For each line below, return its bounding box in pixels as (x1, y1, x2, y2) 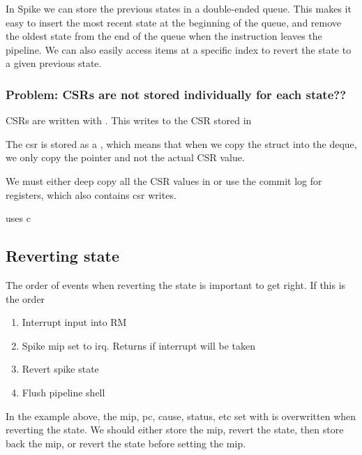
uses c (6, 211, 31, 225)
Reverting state (6, 245, 120, 267)
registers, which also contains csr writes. (6, 187, 176, 202)
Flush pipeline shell (22, 385, 105, 399)
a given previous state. (6, 56, 102, 70)
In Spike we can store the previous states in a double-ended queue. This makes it (6, 1, 352, 15)
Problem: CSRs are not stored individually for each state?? (6, 85, 347, 103)
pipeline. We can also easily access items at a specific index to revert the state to (6, 42, 352, 57)
